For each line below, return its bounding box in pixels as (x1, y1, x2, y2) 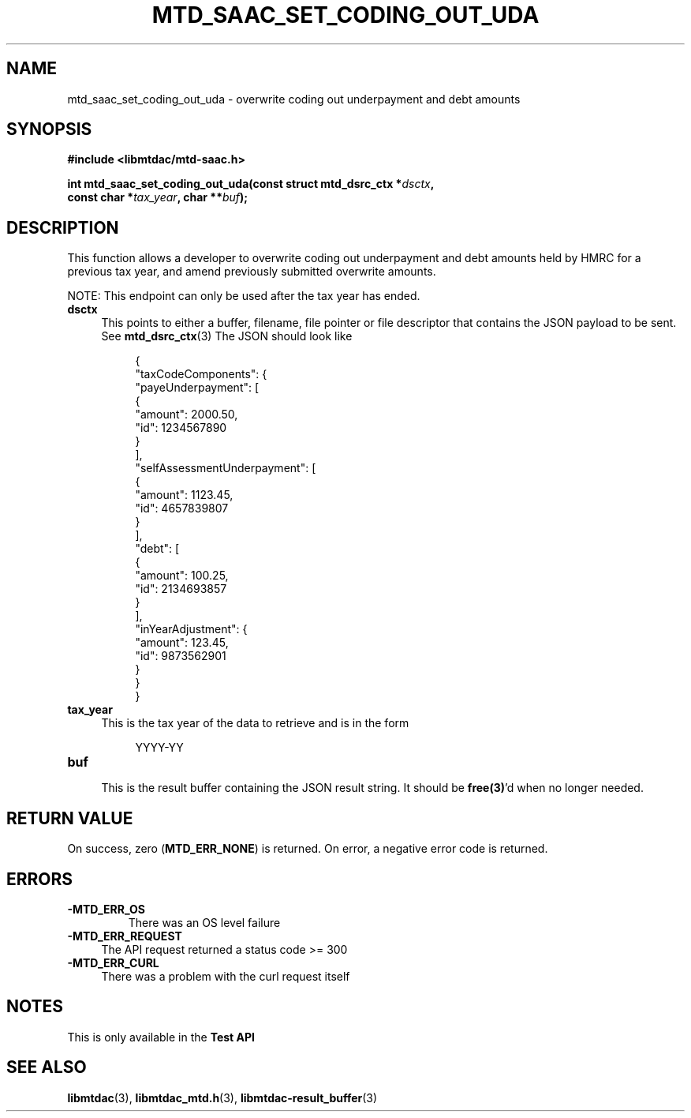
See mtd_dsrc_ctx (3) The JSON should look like (101, 329, 353, 343)
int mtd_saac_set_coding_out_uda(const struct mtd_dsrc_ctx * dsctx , (67, 177, 435, 191)
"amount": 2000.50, (135, 407, 238, 422)
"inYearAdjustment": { (135, 622, 248, 636)
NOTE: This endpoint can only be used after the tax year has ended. (67, 289, 420, 303)
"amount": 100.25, (135, 568, 229, 583)
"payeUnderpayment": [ (135, 381, 260, 395)
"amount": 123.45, (135, 636, 229, 650)
